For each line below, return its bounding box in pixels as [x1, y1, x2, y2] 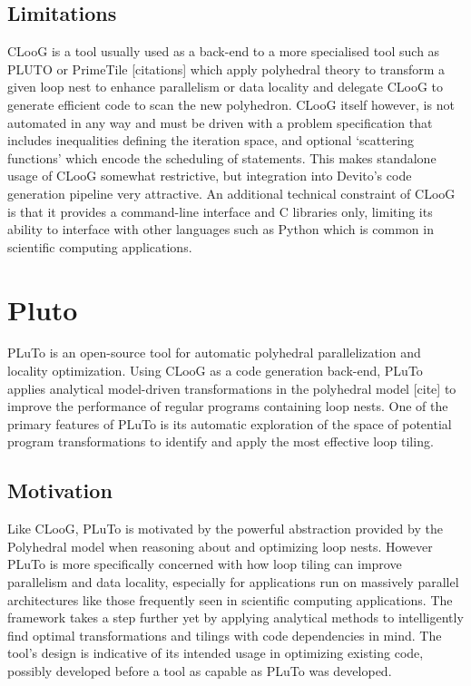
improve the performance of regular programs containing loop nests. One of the [7, 397, 448, 416]
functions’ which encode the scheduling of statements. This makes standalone [7, 148, 437, 167]
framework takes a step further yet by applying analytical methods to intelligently [7, 608, 464, 627]
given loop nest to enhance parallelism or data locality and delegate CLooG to [7, 77, 444, 96]
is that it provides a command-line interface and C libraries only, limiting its [7, 201, 433, 220]
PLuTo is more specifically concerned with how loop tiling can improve [7, 554, 402, 573]
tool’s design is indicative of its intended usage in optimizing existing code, [7, 643, 424, 662]
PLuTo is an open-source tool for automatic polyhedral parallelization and [7, 343, 421, 362]
